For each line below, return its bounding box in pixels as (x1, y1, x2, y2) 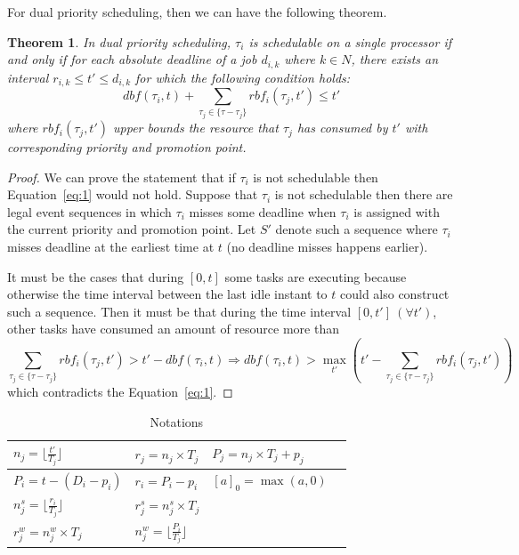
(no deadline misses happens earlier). (226, 237, 428, 256)
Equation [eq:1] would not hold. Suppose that (7, 185, 258, 204)
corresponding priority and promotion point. (7, 138, 247, 157)
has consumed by (296, 118, 388, 137)
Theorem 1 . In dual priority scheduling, (7, 32, 231, 51)
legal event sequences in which (7, 202, 172, 221)
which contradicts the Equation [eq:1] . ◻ (7, 382, 233, 400)
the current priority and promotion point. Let (7, 220, 256, 238)
